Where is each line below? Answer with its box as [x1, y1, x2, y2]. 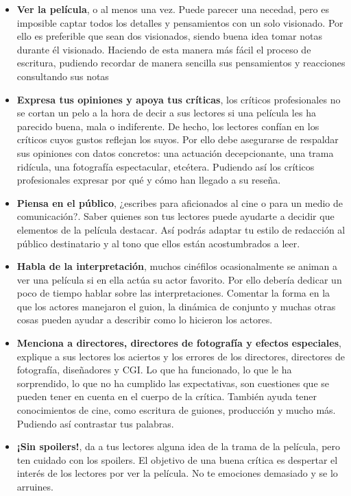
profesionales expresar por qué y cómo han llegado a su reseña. [16, 173, 281, 187]
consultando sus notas [16, 69, 109, 83]
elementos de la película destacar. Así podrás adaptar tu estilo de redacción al [16, 222, 346, 236]
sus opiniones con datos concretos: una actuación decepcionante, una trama [16, 145, 334, 160]
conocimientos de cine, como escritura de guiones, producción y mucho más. [16, 403, 336, 417]
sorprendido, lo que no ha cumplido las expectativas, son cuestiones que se [16, 375, 330, 390]
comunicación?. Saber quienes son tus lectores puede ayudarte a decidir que [16, 209, 335, 223]
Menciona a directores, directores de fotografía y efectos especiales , [16, 336, 341, 350]
